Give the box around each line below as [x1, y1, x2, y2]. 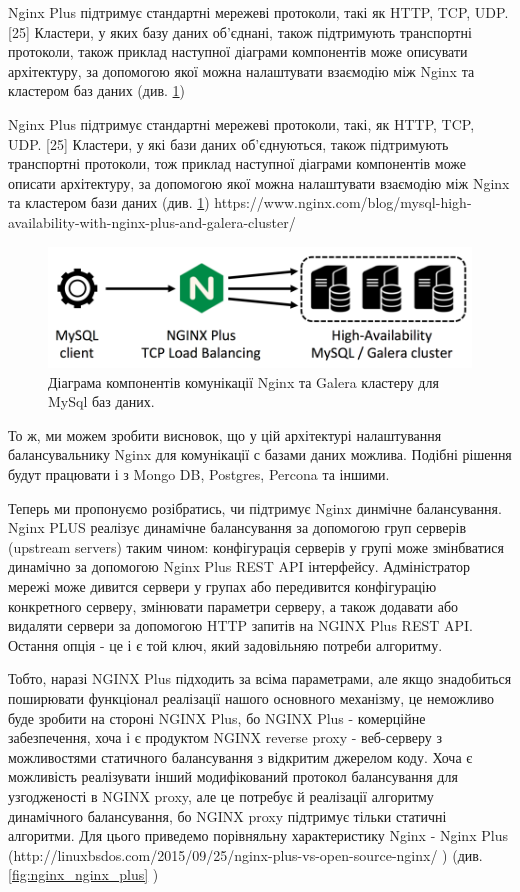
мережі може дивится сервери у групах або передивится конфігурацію [8, 576, 437, 596]
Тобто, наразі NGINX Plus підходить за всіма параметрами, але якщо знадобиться [8, 668, 512, 689]
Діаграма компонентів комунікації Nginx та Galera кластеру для [48, 371, 439, 392]
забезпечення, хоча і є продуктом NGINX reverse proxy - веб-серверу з [8, 727, 442, 748]
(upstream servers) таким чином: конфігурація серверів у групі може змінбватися [8, 536, 504, 557]
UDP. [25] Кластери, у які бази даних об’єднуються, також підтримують [8, 133, 449, 154]
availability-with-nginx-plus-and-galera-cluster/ [8, 211, 296, 232]
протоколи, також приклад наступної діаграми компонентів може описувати [8, 41, 468, 62]
